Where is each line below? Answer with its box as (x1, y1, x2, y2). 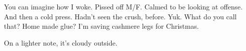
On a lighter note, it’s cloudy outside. (4, 37, 118, 48)
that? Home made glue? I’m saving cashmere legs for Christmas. (4, 21, 199, 31)
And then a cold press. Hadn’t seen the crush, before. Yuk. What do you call (4, 11, 237, 21)
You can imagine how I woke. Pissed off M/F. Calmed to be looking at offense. (4, 1, 243, 11)
